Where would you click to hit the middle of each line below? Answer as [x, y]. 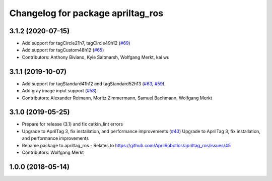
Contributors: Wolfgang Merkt [53, 152]
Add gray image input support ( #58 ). [60, 91]
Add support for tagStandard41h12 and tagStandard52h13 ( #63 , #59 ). [94, 84]
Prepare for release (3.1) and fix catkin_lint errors [73, 124]
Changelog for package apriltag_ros [86, 13]
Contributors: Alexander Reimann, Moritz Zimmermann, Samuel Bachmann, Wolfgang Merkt [117, 98]
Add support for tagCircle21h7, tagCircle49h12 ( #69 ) [76, 43]
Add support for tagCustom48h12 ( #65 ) [63, 50]
